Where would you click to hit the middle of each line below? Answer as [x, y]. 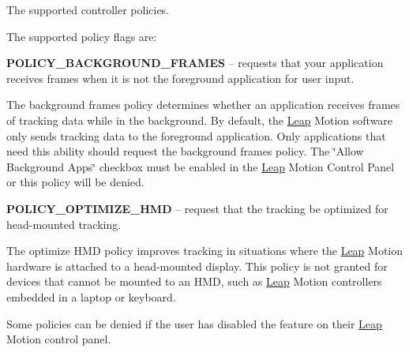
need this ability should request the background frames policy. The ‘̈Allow [185, 151]
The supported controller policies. [88, 9]
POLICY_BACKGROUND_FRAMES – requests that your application [195, 63]
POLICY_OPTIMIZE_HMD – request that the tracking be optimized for [197, 208]
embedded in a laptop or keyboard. [91, 296]
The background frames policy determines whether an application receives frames [203, 105]
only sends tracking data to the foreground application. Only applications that [196, 135]
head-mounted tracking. [64, 224]
